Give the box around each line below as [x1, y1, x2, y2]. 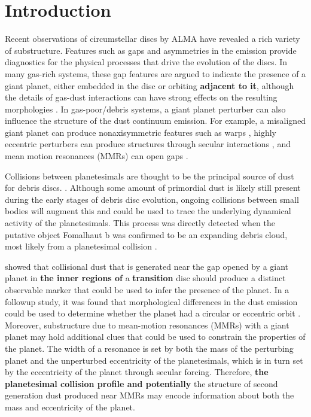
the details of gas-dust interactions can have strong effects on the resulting [5, 91, 278, 104]
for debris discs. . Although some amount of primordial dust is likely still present [5, 181, 301, 194]
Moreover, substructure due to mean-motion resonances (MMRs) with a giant [5, 318, 289, 331]
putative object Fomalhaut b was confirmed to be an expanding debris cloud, [5, 228, 288, 241]
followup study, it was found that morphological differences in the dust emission [5, 295, 298, 308]
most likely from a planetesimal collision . [5, 240, 157, 252]
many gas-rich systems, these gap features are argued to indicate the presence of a [5, 67, 306, 80]
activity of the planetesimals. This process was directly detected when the [5, 217, 275, 229]
